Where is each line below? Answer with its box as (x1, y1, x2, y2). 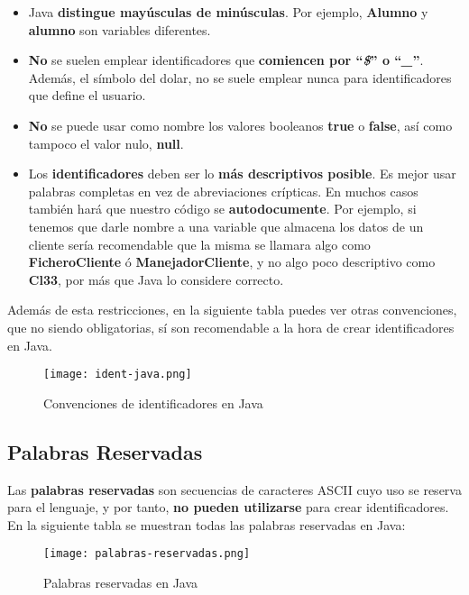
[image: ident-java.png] (43, 368, 192, 381)
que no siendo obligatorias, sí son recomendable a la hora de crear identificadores (7, 317, 455, 336)
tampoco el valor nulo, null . (28, 133, 184, 152)
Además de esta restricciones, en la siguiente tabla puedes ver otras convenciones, (7, 300, 457, 319)
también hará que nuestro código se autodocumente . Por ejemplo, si (28, 199, 417, 218)
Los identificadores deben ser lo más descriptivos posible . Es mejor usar (28, 164, 456, 183)
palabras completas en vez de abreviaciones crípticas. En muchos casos (28, 181, 418, 200)
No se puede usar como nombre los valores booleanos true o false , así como (28, 115, 453, 134)
